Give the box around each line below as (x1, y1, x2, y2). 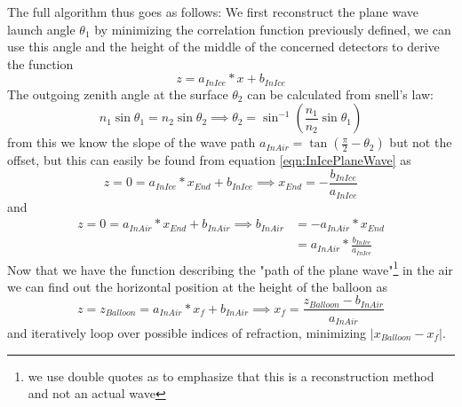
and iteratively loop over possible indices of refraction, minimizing (7, 323, 367, 341)
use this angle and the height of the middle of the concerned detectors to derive (7, 37, 440, 56)
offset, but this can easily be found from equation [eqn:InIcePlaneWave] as (7, 151, 411, 169)
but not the (389, 133, 452, 152)
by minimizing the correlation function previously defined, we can (94, 20, 451, 38)
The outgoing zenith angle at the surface (7, 84, 228, 103)
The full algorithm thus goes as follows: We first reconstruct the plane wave (7, 3, 418, 20)
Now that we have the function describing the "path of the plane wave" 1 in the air (7, 257, 453, 278)
